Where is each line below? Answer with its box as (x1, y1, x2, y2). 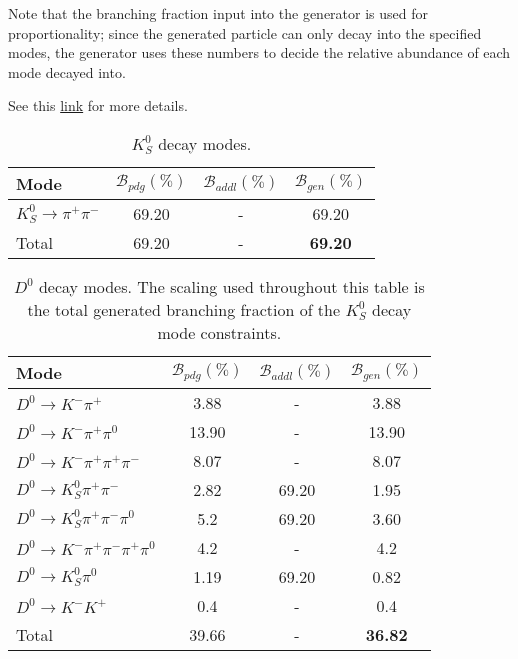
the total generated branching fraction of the (27, 297, 341, 321)
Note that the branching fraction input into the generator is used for (8, 3, 428, 23)
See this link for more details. (8, 95, 188, 116)
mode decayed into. (8, 61, 126, 82)
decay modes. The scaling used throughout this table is (38, 274, 425, 298)
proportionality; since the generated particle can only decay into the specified (8, 22, 482, 43)
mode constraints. (157, 320, 282, 344)
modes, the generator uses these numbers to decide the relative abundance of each (8, 42, 511, 63)
